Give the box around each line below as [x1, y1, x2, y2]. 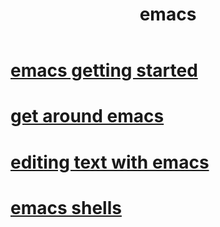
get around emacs [10, 105, 165, 128]
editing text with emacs [10, 151, 210, 173]
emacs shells [10, 196, 122, 219]
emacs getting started [10, 59, 198, 82]
